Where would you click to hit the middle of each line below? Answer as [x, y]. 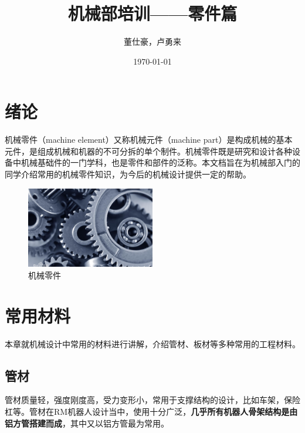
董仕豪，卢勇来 [152, 41]
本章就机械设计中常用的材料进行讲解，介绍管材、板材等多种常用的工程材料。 [152, 343]
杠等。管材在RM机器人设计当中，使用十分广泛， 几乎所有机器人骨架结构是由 [151, 412]
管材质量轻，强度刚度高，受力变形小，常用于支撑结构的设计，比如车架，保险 [152, 400]
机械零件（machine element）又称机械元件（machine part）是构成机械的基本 [149, 140]
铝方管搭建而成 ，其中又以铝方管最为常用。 [87, 423]
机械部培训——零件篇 [152, 13]
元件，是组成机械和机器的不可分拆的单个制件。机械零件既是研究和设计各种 [148, 151]
